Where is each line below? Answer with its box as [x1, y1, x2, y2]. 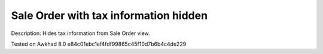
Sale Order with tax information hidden [11, 9, 208, 22]
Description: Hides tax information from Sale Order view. [11, 30, 151, 37]
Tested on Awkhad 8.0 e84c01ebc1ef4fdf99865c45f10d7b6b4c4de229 [11, 40, 187, 47]
